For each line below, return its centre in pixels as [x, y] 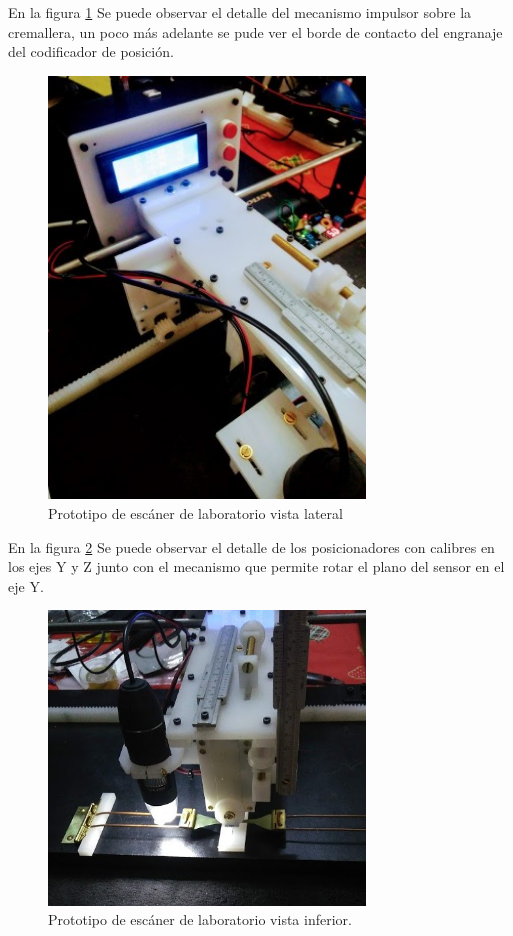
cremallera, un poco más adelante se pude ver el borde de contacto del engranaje [255, 31]
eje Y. [26, 585]
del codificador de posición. [91, 51]
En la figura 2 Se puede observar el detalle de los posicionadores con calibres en [251, 546]
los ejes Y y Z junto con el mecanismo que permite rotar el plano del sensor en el [256, 566]
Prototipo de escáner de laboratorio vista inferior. [200, 919]
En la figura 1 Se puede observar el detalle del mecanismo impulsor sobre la [240, 12]
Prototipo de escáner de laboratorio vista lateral [195, 513]
